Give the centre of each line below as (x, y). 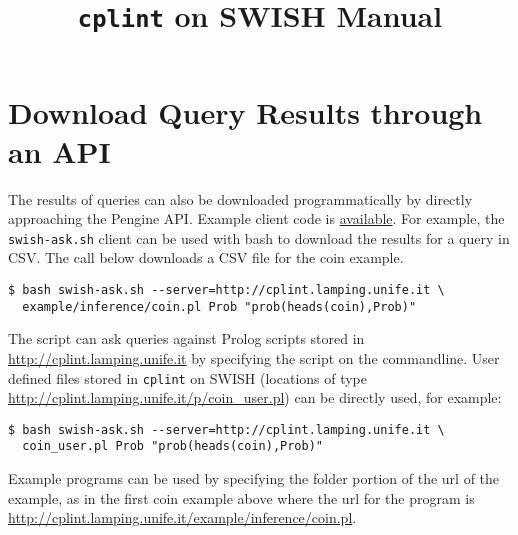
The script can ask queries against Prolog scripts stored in (186, 338)
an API (59, 150)
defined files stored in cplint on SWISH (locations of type (188, 377)
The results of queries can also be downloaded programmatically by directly (240, 198)
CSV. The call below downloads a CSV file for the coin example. (206, 257)
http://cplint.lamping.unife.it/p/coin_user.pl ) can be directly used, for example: (255, 397)
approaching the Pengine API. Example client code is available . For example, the (256, 218)
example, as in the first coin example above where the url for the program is (241, 497)
